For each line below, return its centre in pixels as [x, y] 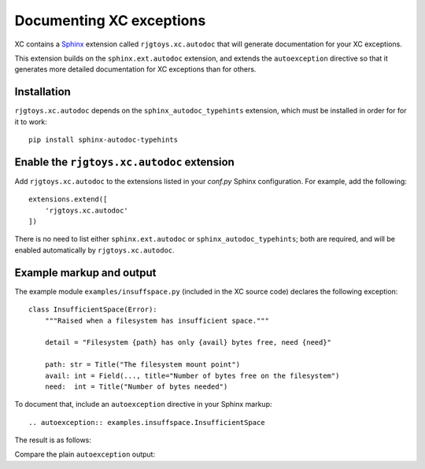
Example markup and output [85, 273]
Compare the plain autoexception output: [85, 454]
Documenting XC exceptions [110, 20]
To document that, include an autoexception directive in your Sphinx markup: [143, 404]
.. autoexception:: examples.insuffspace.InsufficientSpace [147, 422]
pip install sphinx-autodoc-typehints [103, 140]
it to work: [31, 121]
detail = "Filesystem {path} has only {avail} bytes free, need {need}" [188, 343]
